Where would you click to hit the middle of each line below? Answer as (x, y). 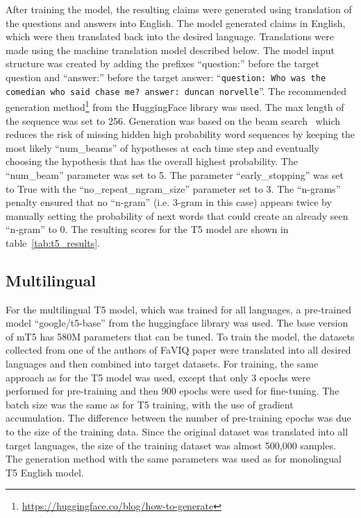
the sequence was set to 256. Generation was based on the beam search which (173, 120)
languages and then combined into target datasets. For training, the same (162, 364)
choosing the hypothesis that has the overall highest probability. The (152, 161)
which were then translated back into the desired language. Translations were (170, 36)
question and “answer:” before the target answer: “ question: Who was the (166, 77)
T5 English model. (45, 472)
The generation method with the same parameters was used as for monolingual (174, 459)
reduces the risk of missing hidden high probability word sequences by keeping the (180, 134)
